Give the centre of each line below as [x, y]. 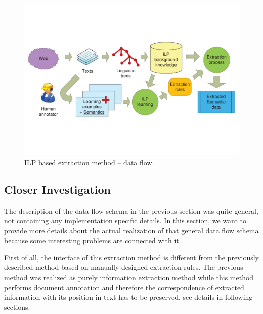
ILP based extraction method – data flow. [89, 162]
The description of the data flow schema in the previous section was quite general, [131, 210]
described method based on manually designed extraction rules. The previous [124, 267]
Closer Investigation [57, 189]
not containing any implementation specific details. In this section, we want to [125, 221]
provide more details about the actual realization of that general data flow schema [131, 230]
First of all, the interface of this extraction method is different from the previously [131, 257]
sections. [17, 307]
